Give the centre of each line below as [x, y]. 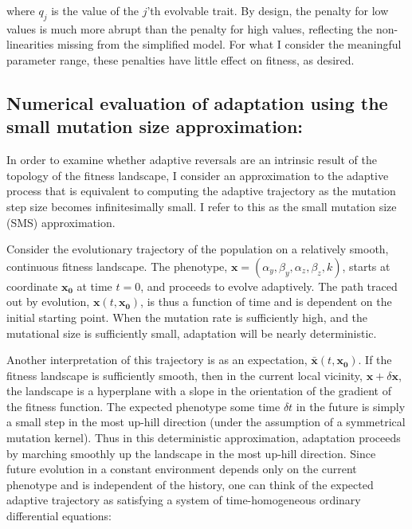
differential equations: [59, 516]
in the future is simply [351, 406]
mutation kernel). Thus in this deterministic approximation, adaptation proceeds [204, 438]
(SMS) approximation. [61, 222]
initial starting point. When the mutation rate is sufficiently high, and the [187, 317]
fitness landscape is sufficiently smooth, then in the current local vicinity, [184, 375]
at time [94, 286]
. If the [375, 360]
